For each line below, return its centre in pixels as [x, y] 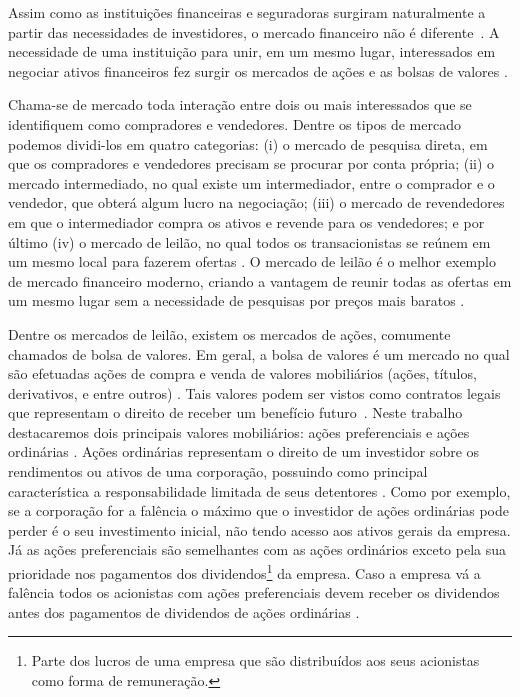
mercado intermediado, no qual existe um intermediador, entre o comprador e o [251, 182]
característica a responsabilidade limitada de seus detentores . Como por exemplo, [259, 490]
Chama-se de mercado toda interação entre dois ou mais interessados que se [240, 104]
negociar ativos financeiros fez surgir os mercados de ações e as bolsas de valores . [258, 70]
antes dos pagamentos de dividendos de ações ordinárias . [184, 611]
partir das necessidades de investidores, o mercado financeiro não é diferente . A [254, 31]
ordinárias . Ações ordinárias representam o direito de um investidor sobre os [244, 451]
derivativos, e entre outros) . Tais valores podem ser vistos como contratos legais [254, 392]
